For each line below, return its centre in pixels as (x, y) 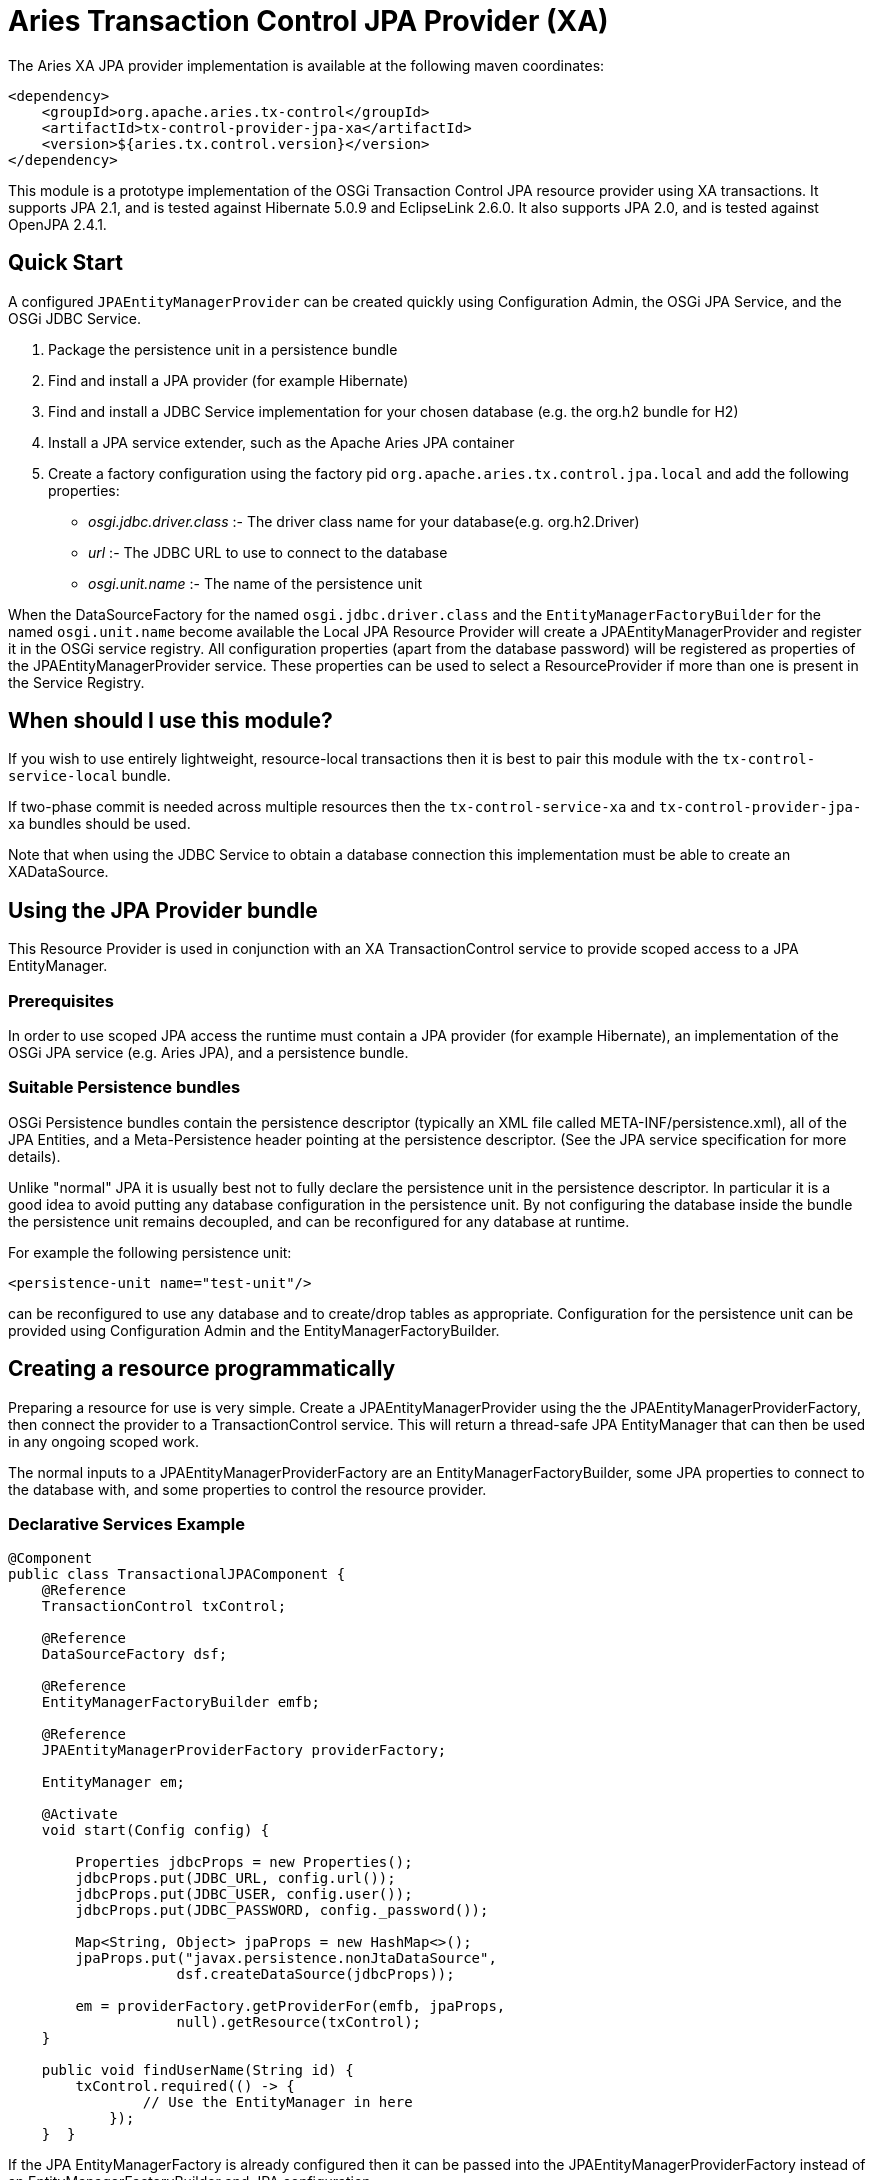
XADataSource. (58, 872)
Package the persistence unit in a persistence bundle (223, 349)
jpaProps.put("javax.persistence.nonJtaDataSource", (286, 1958)
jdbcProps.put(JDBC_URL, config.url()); (235, 1878)
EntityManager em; (113, 1782)
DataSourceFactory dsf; (134, 1654)
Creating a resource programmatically (202, 1369)
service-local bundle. (89, 776)
